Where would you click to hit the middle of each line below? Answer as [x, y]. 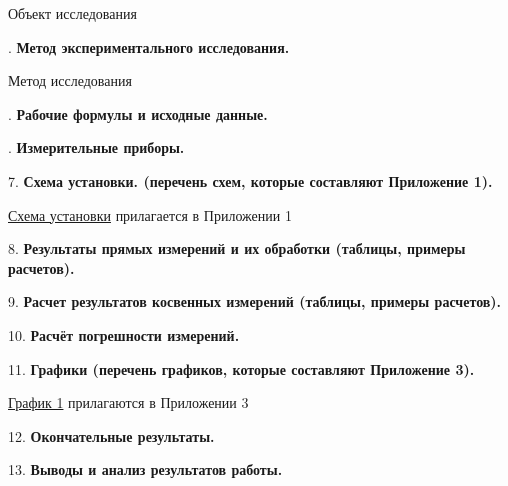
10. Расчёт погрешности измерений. [124, 334]
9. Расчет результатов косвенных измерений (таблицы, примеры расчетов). [255, 301]
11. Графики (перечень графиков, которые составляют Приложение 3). [241, 368]
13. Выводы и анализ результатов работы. [145, 469]
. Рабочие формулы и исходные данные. [138, 113]
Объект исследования [72, 13]
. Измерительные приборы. [96, 147]
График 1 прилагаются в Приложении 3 [128, 402]
